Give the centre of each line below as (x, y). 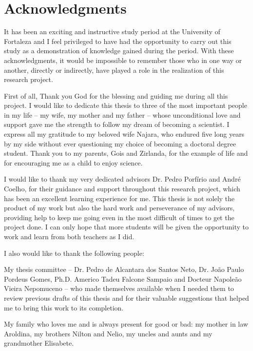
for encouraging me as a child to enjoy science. (73, 162)
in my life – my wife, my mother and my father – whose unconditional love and (122, 114)
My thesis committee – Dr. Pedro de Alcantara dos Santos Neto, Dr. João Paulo (124, 269)
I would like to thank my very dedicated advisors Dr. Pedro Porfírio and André (122, 179)
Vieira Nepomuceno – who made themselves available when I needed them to (119, 288)
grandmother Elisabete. (39, 343)
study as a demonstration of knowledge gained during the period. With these (119, 51)
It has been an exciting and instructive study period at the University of (112, 31)
